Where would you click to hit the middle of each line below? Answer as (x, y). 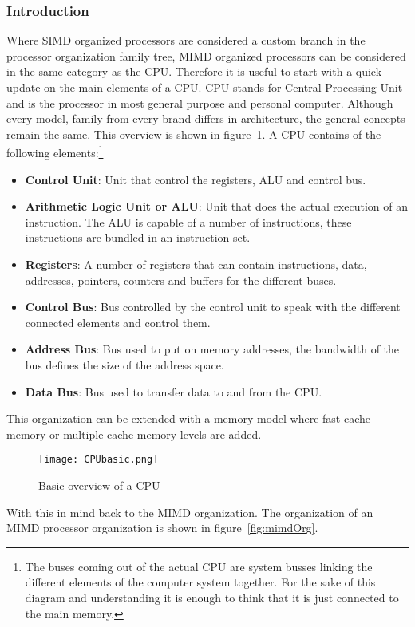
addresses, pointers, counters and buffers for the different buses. (181, 280)
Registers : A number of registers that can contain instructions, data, (196, 264)
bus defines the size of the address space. (125, 364)
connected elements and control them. (118, 322)
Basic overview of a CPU (99, 485)
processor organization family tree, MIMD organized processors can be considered (206, 55)
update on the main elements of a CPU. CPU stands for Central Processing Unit (205, 87)
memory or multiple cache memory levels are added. (134, 434)
